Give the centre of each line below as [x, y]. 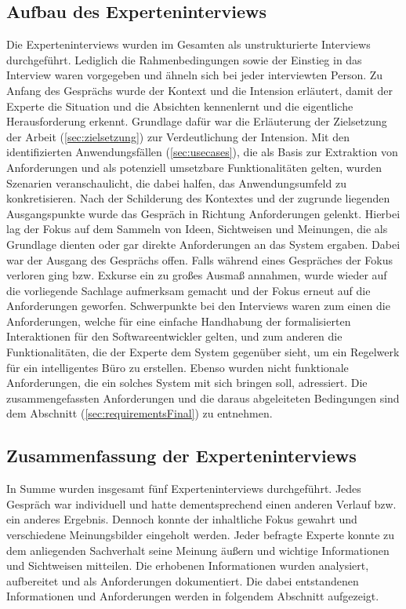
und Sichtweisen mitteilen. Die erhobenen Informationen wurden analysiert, [188, 565]
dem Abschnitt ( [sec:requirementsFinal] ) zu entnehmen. [140, 413]
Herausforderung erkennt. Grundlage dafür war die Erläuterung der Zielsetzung [197, 121]
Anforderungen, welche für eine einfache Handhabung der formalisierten [179, 321]
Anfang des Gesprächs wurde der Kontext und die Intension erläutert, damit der [199, 90]
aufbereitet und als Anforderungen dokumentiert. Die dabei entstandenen [183, 580]
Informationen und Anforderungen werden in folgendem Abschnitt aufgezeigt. [193, 596]
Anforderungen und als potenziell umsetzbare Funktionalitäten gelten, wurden [194, 167]
